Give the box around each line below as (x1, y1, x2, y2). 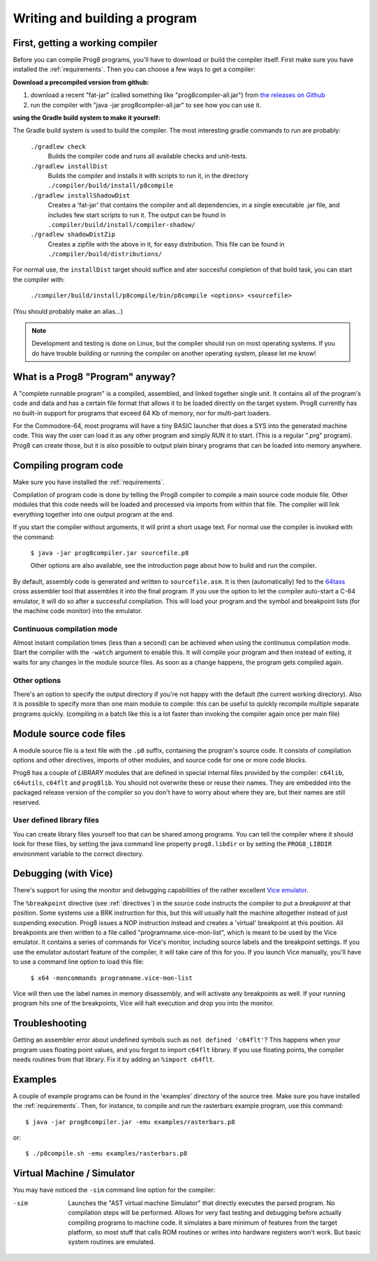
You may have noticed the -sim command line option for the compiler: (13, 1186, 216, 1194)
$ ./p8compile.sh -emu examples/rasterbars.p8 (25, 1149, 188, 1158)
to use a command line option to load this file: (13, 957, 145, 966)
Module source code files (13, 728, 126, 739)
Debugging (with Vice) (13, 868, 113, 880)
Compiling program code (13, 459, 124, 471)
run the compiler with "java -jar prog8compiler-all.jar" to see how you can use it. (30, 101, 262, 109)
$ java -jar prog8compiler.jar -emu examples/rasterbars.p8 (25, 1118, 235, 1126)
